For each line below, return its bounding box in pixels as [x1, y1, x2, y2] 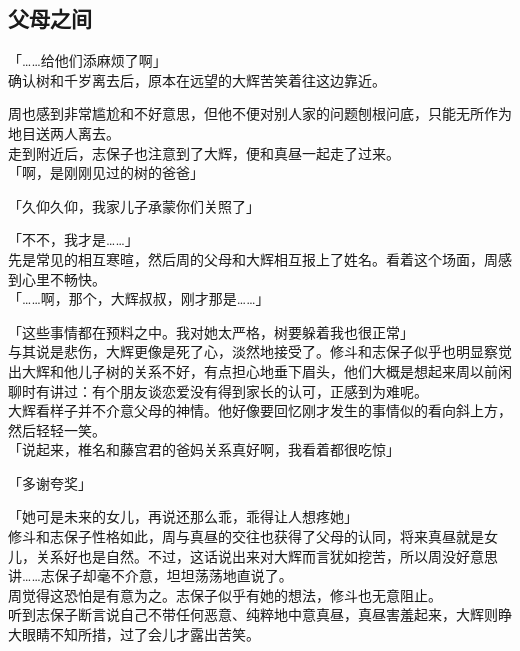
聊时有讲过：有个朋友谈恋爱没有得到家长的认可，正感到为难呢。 [8, 380, 428, 401]
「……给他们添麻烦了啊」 [8, 50, 167, 71]
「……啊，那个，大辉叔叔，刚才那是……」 [8, 288, 270, 309]
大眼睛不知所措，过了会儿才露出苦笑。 [8, 624, 260, 645]
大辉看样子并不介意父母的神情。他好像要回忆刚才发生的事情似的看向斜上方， [8, 400, 512, 421]
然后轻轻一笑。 [8, 419, 106, 440]
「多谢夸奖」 [8, 472, 92, 493]
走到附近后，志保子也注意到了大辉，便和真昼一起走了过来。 [8, 142, 400, 163]
